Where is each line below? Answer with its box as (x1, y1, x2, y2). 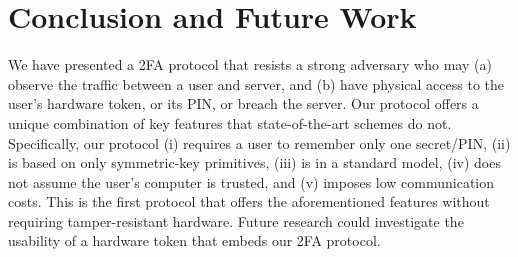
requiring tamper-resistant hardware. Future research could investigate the (8, 210, 464, 231)
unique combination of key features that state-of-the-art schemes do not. (8, 112, 452, 133)
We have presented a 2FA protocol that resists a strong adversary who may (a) (8, 54, 492, 75)
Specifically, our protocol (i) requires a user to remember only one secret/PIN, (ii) (8, 132, 511, 153)
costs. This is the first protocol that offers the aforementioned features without (8, 191, 490, 212)
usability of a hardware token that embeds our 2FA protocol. (8, 230, 381, 251)
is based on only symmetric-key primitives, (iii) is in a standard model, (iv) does (8, 152, 501, 173)
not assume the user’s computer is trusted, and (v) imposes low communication (8, 171, 495, 192)
